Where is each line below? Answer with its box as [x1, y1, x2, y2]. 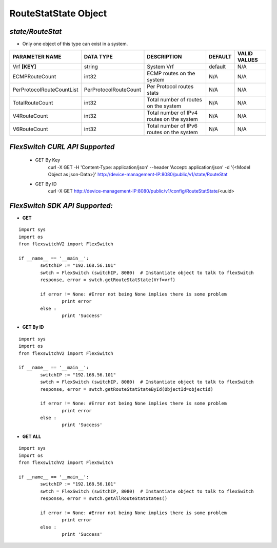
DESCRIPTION [147, 53, 182, 60]
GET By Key [35, 157, 61, 163]
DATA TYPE [84, 53, 113, 60]
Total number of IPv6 [147, 122, 197, 130]
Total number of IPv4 [147, 109, 198, 116]
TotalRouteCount [12, 99, 53, 107]
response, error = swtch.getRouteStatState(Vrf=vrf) [40, 277, 175, 283]
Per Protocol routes [147, 83, 194, 90]
